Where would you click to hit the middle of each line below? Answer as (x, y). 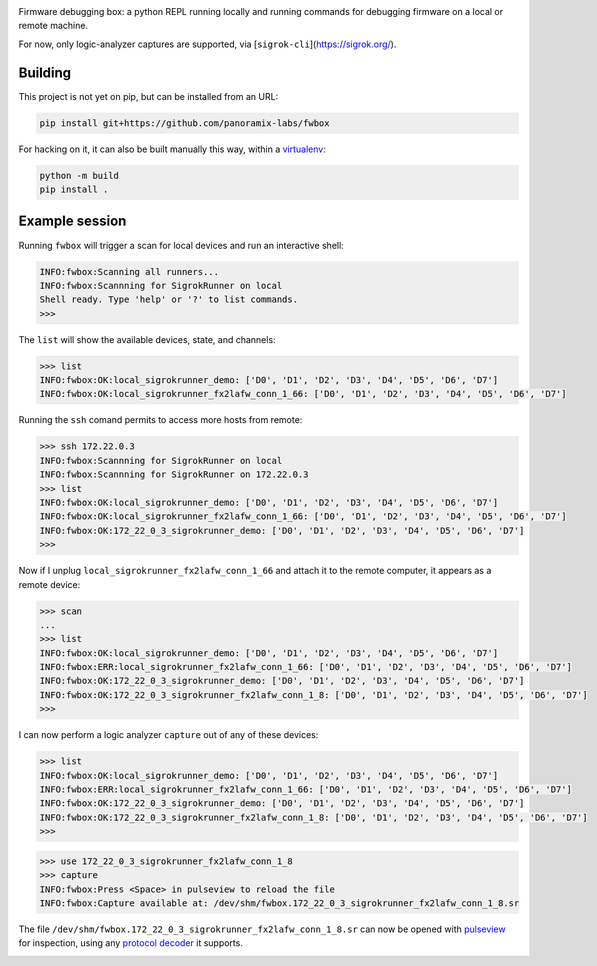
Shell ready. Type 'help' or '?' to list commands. (169, 299)
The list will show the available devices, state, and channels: (147, 339)
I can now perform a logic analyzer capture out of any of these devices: (168, 735)
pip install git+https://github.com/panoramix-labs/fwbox (184, 123)
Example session (72, 221)
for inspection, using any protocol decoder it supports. (131, 943)
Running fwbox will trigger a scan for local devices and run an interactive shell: (181, 245)
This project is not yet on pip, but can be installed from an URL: (148, 96)
